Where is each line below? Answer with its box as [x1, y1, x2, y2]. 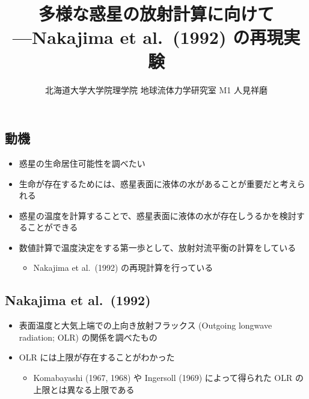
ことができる [27, 221, 78, 234]
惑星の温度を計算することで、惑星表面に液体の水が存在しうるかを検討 [19, 209, 296, 221]
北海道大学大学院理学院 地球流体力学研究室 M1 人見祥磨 [45, 83, 268, 96]
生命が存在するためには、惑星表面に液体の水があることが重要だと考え [19, 177, 297, 190]
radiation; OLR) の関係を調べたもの [19, 330, 158, 343]
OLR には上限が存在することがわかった [19, 351, 175, 363]
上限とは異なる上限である [33, 383, 135, 395]
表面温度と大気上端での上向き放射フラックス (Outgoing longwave [19, 319, 272, 332]
